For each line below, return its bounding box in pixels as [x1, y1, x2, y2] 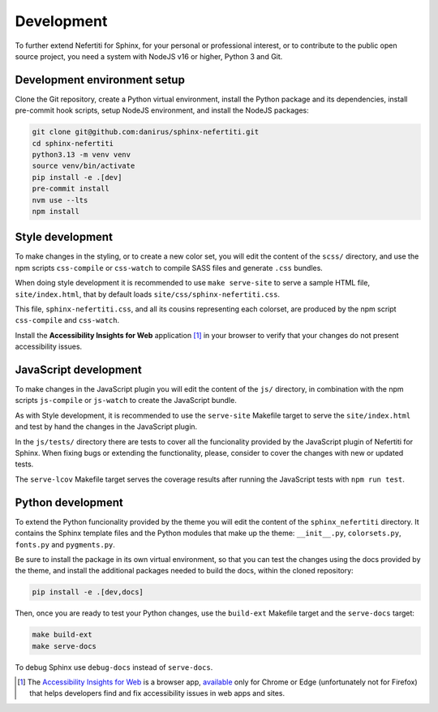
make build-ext [32, 630, 92, 640]
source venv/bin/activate [32, 161, 135, 170]
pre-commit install [32, 184, 109, 194]
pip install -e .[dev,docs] [32, 588, 144, 597]
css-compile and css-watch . [15, 315, 120, 325]
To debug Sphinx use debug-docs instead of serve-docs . [15, 662, 213, 672]
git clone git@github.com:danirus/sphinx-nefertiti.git [32, 127, 260, 137]
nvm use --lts [32, 195, 88, 204]
